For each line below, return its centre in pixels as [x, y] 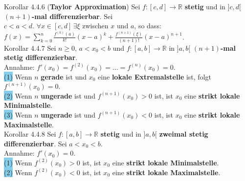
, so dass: [148, 26]
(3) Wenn [18, 114]
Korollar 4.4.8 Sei [30, 134]
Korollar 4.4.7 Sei [30, 48]
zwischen [95, 26]
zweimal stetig [184, 134]
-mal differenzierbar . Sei [72, 16]
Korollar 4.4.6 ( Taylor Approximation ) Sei [72, 6]
